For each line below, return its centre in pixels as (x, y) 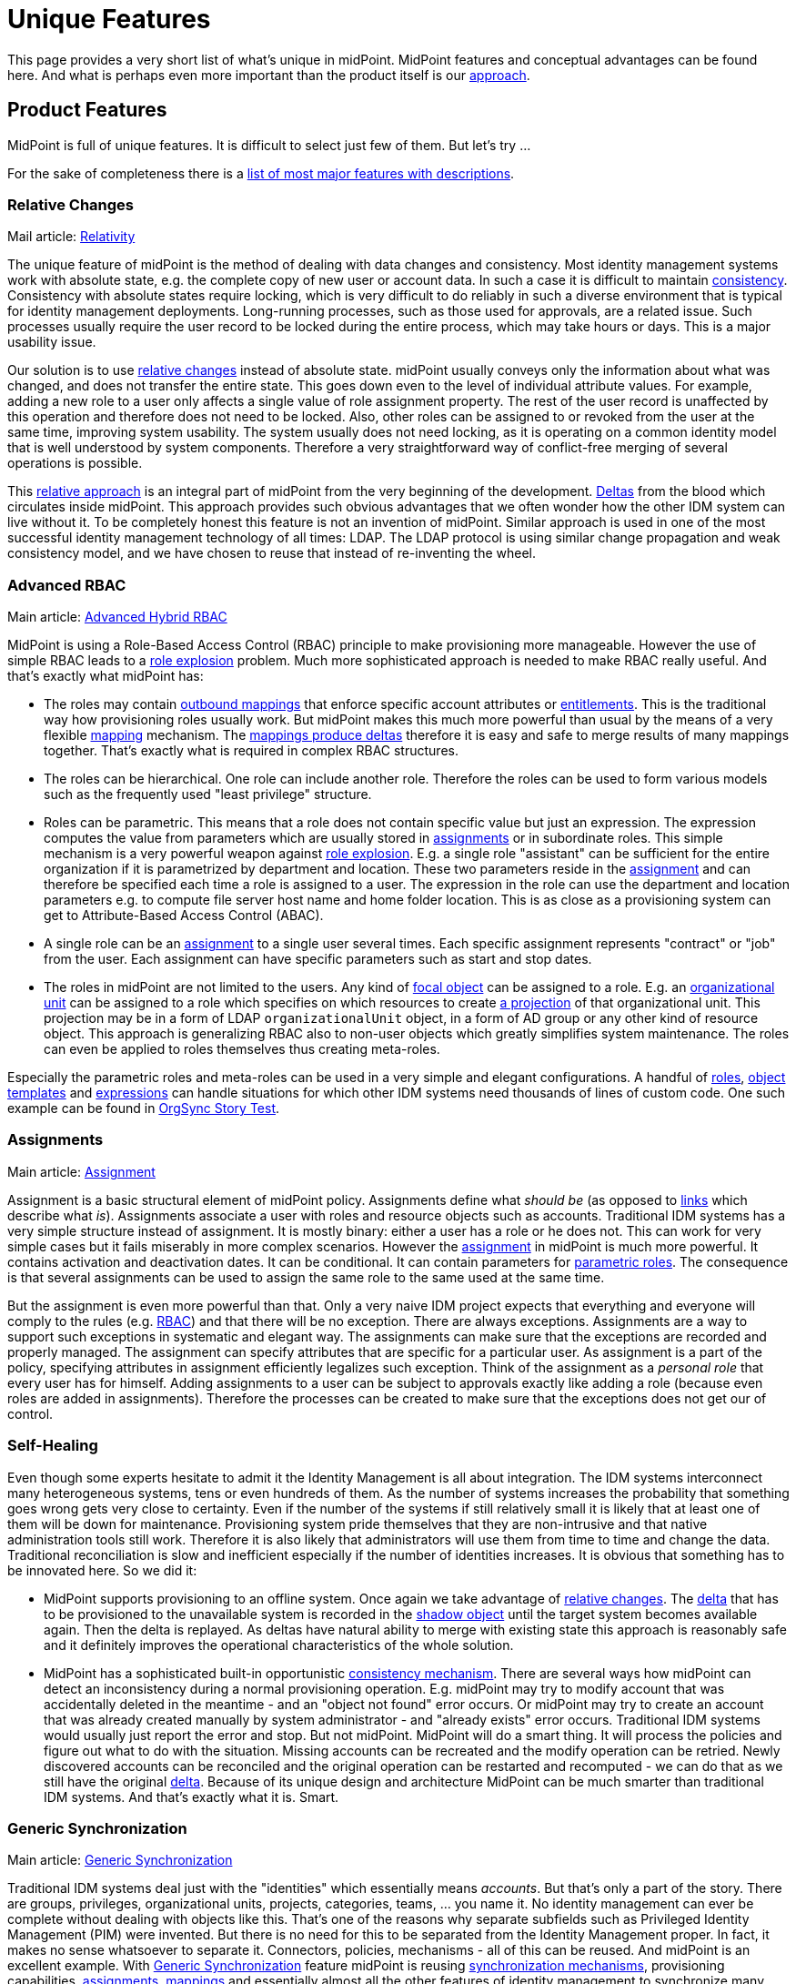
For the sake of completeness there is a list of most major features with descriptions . (261, 173)
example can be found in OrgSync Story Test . (144, 1108)
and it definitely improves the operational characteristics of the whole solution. (279, 1645)
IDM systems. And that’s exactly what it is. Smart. (191, 1797)
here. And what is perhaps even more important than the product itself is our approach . (269, 75)
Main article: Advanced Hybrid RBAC (117, 617)
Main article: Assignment (81, 1171)
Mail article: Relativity (71, 237)
